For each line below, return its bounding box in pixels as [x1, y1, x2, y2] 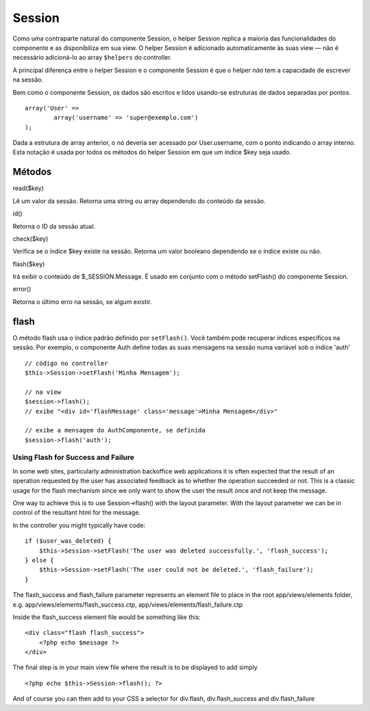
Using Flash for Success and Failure [12, 453, 135, 463]
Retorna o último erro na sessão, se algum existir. [12, 297, 152, 305]
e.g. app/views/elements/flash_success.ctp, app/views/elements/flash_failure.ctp [12, 601, 243, 609]
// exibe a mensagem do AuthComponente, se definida [25, 426, 206, 434]
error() [12, 285, 32, 293]
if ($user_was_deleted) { [25, 537, 112, 545]
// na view [25, 388, 62, 396]
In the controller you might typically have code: [12, 521, 146, 529]
